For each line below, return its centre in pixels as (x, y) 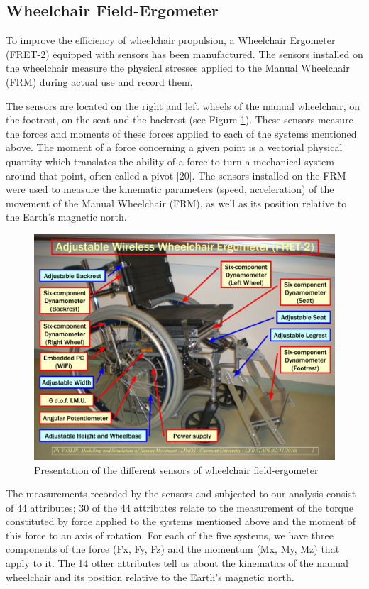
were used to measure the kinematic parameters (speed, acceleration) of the (170, 189)
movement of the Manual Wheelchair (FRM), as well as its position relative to (176, 203)
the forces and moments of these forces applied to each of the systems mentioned (181, 133)
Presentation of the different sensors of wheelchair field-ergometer (176, 469)
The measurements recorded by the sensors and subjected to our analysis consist (181, 494)
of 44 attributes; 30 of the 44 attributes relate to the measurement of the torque (180, 507)
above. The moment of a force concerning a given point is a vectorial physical (174, 147)
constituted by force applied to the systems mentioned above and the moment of (181, 521)
